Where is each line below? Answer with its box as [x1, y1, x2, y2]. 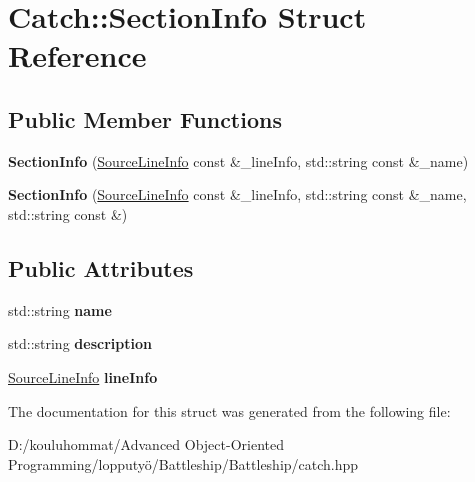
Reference [8, 35, 147, 76]
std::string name [8, 299, 112, 320]
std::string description [8, 333, 152, 354]
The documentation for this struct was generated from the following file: [8, 400, 451, 421]
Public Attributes [8, 252, 194, 283]
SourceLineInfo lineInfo [8, 366, 158, 387]
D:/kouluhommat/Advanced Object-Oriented [8, 434, 284, 455]
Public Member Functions [8, 103, 282, 134]
